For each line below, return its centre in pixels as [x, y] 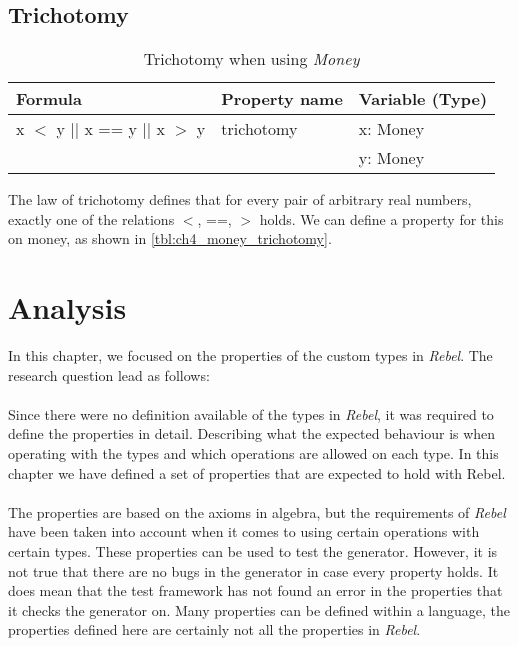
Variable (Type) [423, 99]
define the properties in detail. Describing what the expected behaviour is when [252, 433]
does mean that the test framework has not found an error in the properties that [255, 590]
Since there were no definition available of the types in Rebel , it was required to [251, 413]
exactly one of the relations [91, 218]
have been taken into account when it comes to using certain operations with [244, 531]
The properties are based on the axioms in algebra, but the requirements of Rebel [257, 511]
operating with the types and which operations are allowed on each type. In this [253, 453]
